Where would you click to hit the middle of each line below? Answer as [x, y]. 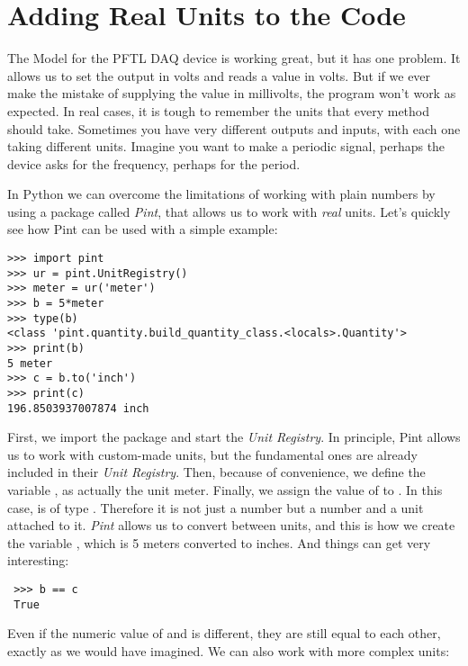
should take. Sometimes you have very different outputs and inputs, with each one [234, 128]
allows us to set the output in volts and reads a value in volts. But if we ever [219, 75]
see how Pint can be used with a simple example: [143, 229]
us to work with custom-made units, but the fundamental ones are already [212, 454]
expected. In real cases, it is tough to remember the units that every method [219, 110]
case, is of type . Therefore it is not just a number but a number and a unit [216, 507]
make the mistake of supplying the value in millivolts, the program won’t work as [232, 93]
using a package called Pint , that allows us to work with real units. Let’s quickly [229, 211]
